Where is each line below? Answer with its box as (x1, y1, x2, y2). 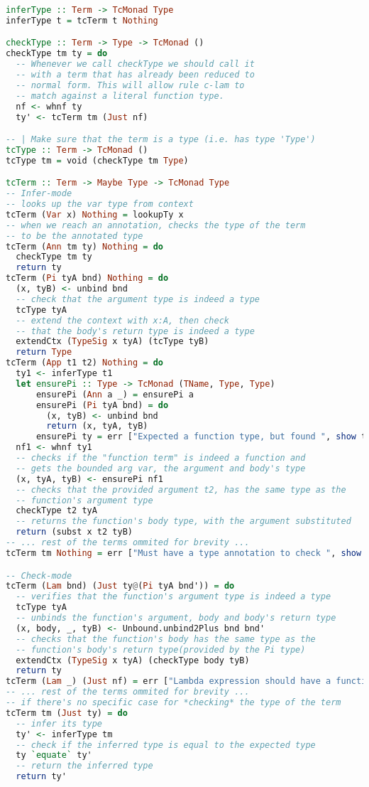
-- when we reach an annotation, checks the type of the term (6, 220, 306, 230)
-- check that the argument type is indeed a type (16, 294, 260, 304)
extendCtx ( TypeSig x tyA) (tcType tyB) (16, 336, 209, 347)
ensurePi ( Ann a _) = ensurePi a (35, 389, 194, 400)
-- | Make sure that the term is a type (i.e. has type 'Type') (6, 134, 316, 145)
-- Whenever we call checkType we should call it (16, 59, 255, 70)
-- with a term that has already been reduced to (16, 70, 255, 80)
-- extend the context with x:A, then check (16, 315, 229, 326)
